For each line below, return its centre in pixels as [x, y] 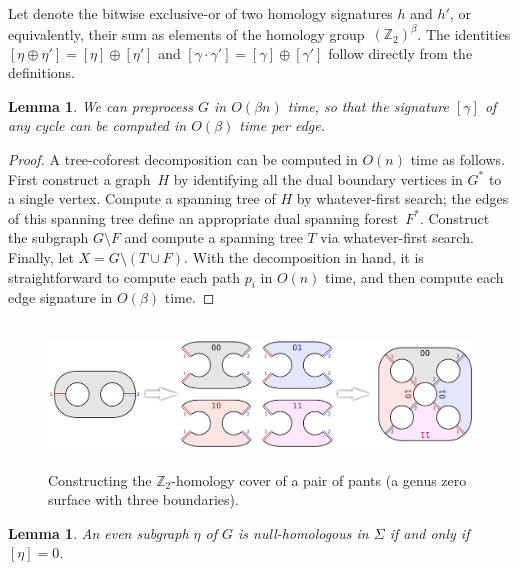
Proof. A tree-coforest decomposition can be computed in [183, 159]
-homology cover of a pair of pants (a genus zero [319, 479]
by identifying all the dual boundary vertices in [318, 178]
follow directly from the [400, 52]
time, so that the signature [368, 105]
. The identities [464, 33]
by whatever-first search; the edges [402, 198]
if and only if [429, 532]
